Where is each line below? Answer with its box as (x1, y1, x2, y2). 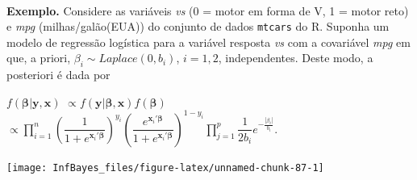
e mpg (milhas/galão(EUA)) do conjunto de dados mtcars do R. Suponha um (6, 18, 390, 35)
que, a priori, (6, 49, 71, 66)
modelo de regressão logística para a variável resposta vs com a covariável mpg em (6, 33, 411, 50)
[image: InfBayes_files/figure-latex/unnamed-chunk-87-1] (6, 161, 324, 174)
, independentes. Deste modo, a (218, 49, 373, 66)
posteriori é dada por (6, 66, 111, 83)
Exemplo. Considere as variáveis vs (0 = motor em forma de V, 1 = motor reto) (6, 2, 409, 19)
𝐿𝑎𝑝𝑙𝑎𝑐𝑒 (98, 53, 138, 65)
